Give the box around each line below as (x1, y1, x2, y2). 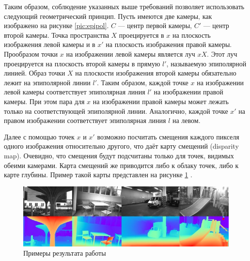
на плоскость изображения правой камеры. (106, 39, 232, 49)
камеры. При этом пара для (4, 96, 85, 106)
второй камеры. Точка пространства (4, 30, 109, 40)
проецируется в (119, 30, 164, 40)
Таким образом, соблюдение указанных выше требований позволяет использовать (4, 1, 245, 11)
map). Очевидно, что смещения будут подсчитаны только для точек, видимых (4, 150, 234, 160)
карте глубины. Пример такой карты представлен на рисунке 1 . (4, 169, 192, 180)
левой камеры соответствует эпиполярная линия (4, 87, 145, 97)
